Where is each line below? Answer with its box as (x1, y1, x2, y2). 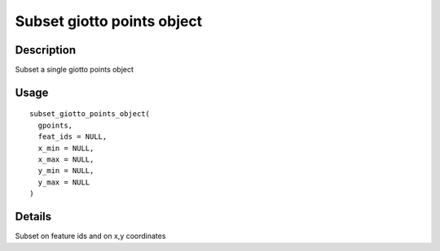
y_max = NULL (37, 177, 90, 187)
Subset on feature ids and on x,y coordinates (15, 232, 166, 241)
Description (15, 43, 77, 57)
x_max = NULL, (37, 155, 95, 164)
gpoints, (37, 120, 73, 130)
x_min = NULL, (37, 143, 95, 153)
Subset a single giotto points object (15, 65, 134, 75)
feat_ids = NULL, (37, 132, 108, 141)
